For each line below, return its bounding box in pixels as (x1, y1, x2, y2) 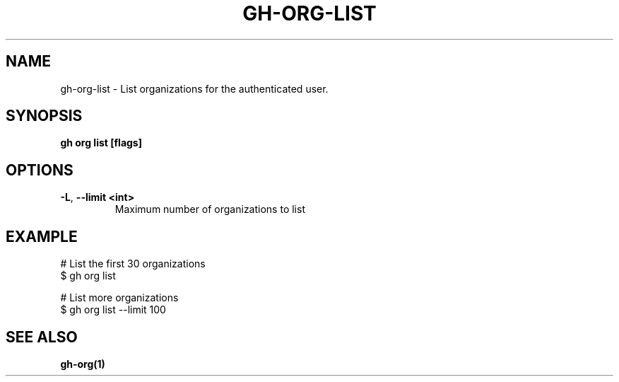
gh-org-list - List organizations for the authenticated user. (60, 82, 329, 95)
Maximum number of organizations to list (114, 203, 305, 216)
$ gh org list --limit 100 (60, 303, 166, 316)
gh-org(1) (60, 357, 105, 370)
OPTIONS (6, 161, 73, 179)
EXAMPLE (6, 227, 78, 245)
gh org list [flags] (60, 137, 142, 149)
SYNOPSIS (6, 107, 83, 125)
